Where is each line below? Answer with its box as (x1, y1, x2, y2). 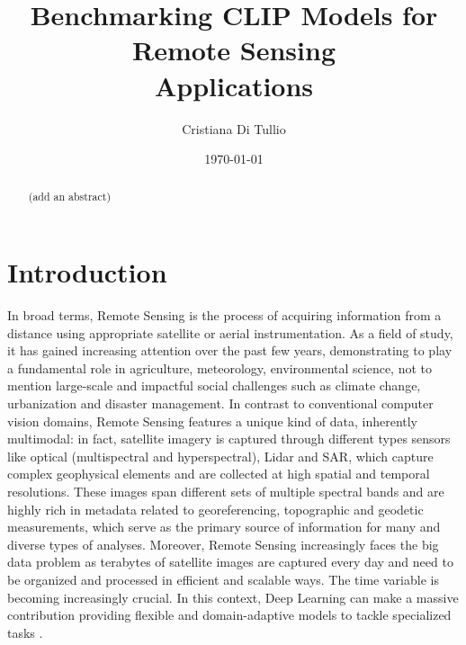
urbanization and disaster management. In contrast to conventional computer (7, 394, 434, 413)
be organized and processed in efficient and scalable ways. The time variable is (7, 569, 439, 588)
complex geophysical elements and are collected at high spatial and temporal (7, 464, 430, 483)
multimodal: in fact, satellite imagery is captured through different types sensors (7, 429, 451, 448)
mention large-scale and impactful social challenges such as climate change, (7, 376, 421, 395)
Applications (154, 67, 314, 103)
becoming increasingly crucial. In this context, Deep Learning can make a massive (7, 587, 459, 606)
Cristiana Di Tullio (182, 119, 286, 138)
